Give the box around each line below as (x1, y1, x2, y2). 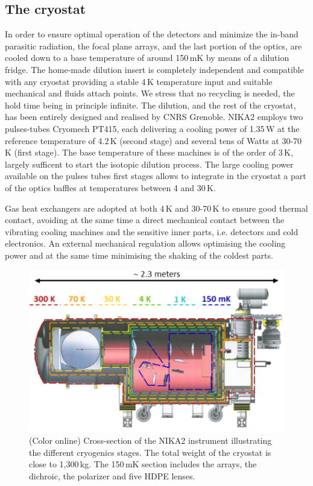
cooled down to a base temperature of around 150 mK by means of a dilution (5, 51, 289, 64)
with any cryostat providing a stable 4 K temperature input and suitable (5, 75, 273, 87)
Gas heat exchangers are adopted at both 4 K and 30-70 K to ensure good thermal (5, 201, 308, 214)
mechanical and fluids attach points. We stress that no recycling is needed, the (5, 87, 295, 99)
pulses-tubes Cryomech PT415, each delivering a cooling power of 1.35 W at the (5, 122, 300, 134)
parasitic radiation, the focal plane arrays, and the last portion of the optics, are (5, 39, 302, 52)
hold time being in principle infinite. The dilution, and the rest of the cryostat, (5, 98, 296, 111)
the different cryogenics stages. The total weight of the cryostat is (29, 446, 271, 458)
